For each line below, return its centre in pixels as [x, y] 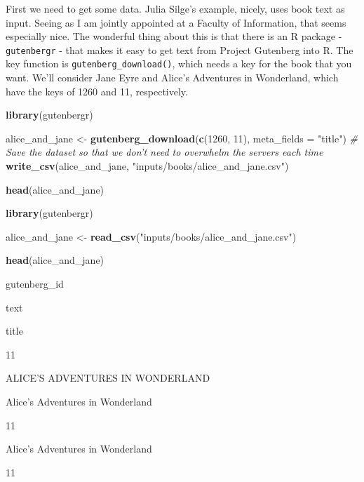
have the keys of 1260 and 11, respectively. [97, 91]
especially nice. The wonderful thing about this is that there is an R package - [174, 36]
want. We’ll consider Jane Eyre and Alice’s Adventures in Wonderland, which [172, 78]
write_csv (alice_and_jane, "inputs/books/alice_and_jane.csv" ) [147, 166]
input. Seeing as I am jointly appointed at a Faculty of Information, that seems [176, 22]
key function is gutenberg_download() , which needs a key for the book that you [179, 63]
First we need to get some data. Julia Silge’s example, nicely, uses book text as [175, 8]
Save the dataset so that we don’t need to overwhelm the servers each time [164, 152]
